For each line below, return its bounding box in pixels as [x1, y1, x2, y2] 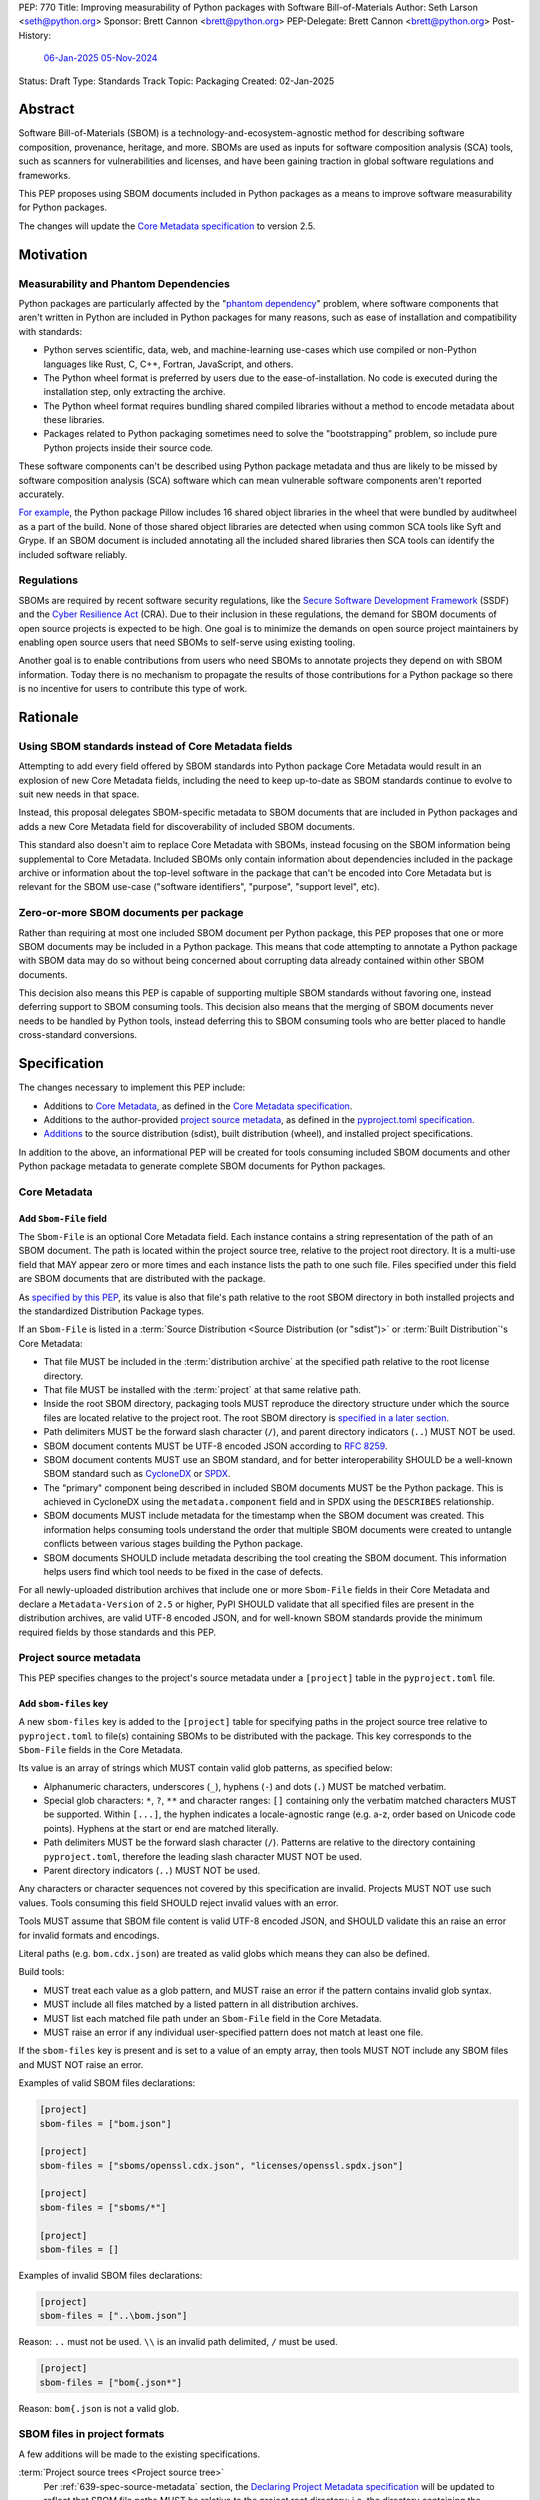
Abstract [18, 101, 75, 118]
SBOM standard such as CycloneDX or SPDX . [43, 1468, 231, 1480]
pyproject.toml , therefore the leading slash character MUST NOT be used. [43, 1850, 362, 1862]
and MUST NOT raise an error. [18, 2058, 144, 2070]
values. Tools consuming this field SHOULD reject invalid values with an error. [18, 1896, 339, 1909]
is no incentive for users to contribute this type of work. [18, 683, 248, 695]
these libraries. [43, 414, 105, 426]
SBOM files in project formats [18, 2427, 165, 2441]
